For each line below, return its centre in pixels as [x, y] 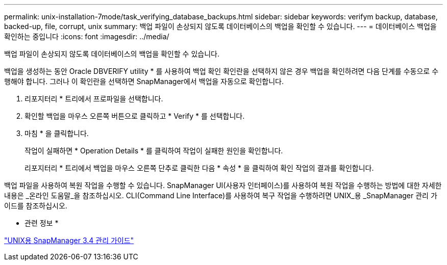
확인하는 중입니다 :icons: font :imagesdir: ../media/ [87, 36]
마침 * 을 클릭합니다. [57, 133]
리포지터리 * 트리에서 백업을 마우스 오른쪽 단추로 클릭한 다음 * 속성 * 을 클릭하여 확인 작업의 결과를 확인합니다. [199, 168]
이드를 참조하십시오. [36, 206]
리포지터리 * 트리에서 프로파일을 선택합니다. [94, 99]
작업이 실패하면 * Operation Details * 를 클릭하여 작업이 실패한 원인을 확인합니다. [154, 151]
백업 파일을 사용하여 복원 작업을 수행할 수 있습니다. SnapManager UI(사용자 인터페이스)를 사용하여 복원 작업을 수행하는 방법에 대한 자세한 [223, 185]
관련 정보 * [42, 223]
